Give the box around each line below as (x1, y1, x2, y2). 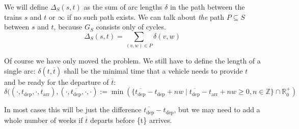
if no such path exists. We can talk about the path (67, 11, 225, 22)
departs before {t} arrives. (90, 114, 172, 125)
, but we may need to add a (174, 104, 260, 115)
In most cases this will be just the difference (4, 104, 142, 115)
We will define (4, 2, 48, 12)
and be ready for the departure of (4, 76, 109, 87)
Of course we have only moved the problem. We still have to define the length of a (4, 55, 261, 66)
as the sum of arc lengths (84, 2, 162, 12)
